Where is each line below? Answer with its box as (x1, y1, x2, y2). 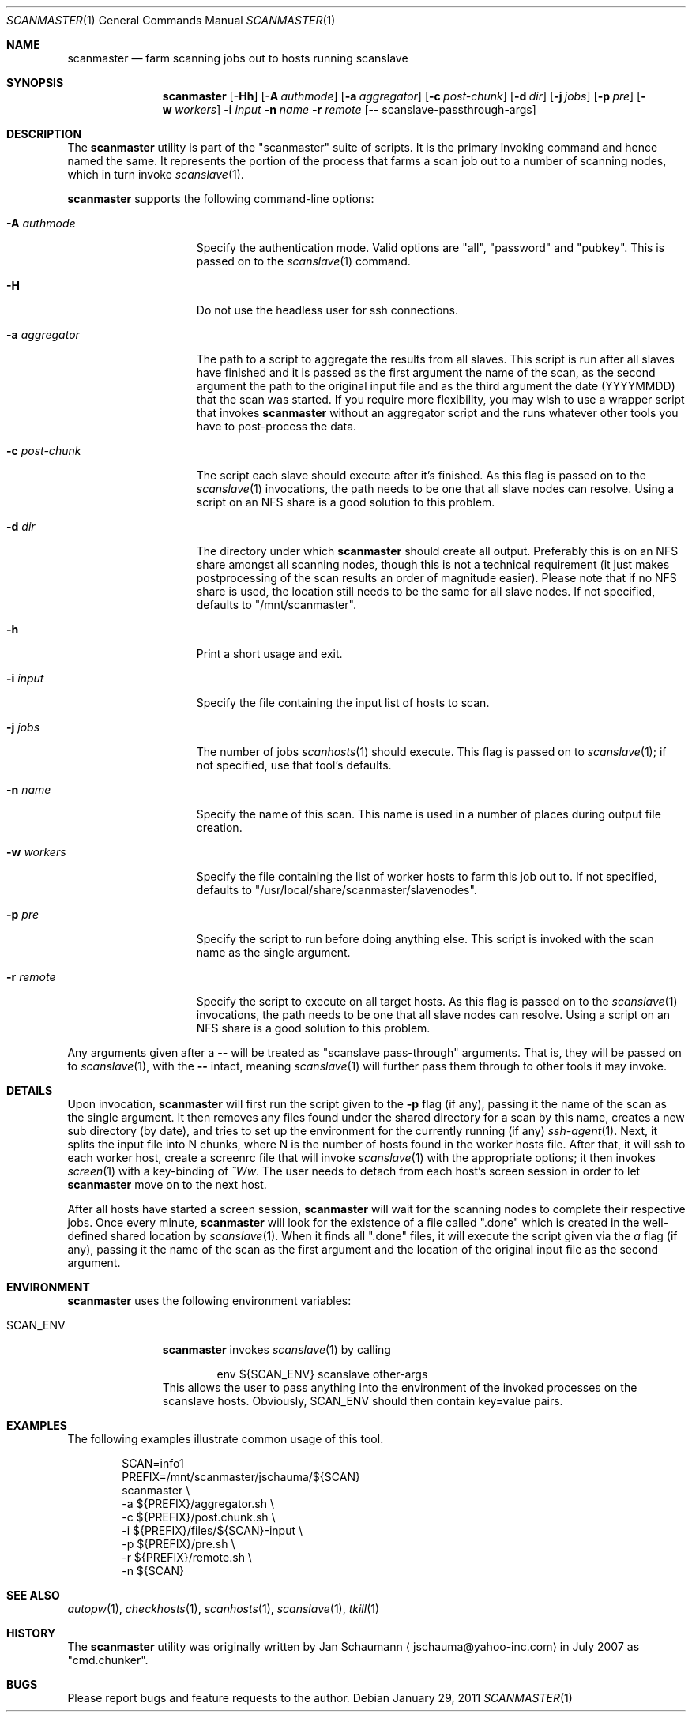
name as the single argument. (196, 945, 351, 959)
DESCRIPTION (6, 127, 82, 141)
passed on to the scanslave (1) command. (196, 254, 411, 268)
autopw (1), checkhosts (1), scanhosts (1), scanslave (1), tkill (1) (67, 1602, 380, 1615)
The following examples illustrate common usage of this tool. (67, 1432, 384, 1445)
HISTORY (6, 1626, 56, 1640)
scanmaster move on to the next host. (67, 1178, 267, 1191)
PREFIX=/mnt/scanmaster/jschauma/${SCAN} (122, 1470, 360, 1483)
